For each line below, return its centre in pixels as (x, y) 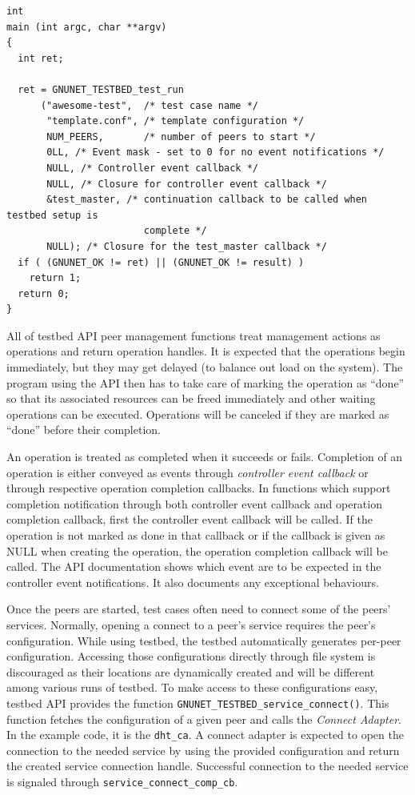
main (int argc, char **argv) (87, 27)
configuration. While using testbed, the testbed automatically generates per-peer (204, 640)
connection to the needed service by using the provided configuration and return (203, 750)
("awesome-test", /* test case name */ (149, 105)
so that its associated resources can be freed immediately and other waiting (191, 398)
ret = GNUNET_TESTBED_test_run (101, 89)
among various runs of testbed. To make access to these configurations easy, (192, 687)
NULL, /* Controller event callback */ (152, 168)
